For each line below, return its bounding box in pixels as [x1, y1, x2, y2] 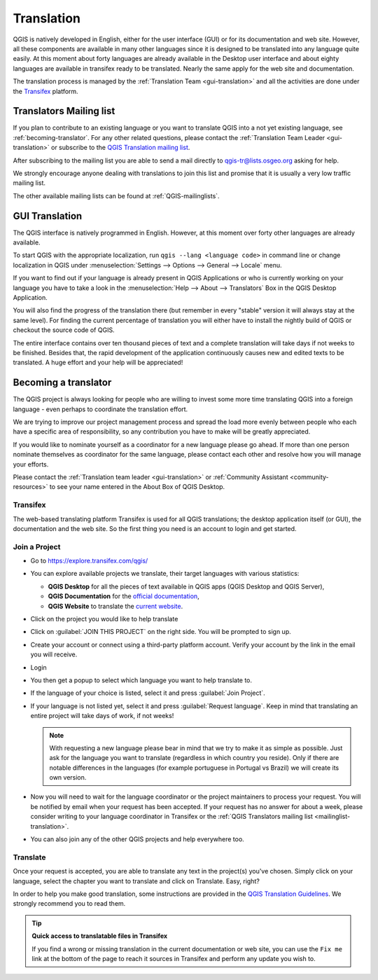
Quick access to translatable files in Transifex [31, 932, 168, 940]
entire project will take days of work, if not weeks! [30, 712, 174, 720]
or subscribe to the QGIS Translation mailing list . [50, 144, 190, 152]
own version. [49, 773, 87, 782]
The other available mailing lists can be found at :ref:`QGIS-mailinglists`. [13, 191, 220, 200]
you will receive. [30, 650, 78, 658]
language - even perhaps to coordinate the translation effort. [13, 405, 188, 413]
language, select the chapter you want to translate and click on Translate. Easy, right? [13, 876, 260, 885]
